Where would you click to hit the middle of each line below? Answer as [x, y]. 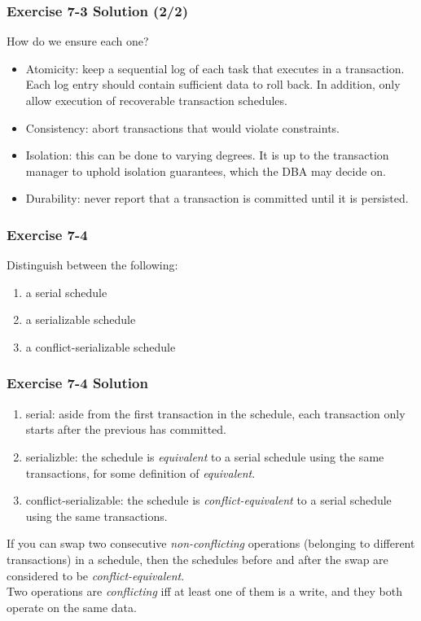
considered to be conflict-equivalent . [96, 575]
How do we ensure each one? [78, 41]
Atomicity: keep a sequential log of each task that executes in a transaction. [215, 68]
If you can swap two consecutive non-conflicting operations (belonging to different [211, 543]
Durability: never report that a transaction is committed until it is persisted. [217, 198]
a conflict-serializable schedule [101, 346]
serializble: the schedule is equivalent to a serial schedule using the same [205, 456]
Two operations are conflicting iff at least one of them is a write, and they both [205, 591]
